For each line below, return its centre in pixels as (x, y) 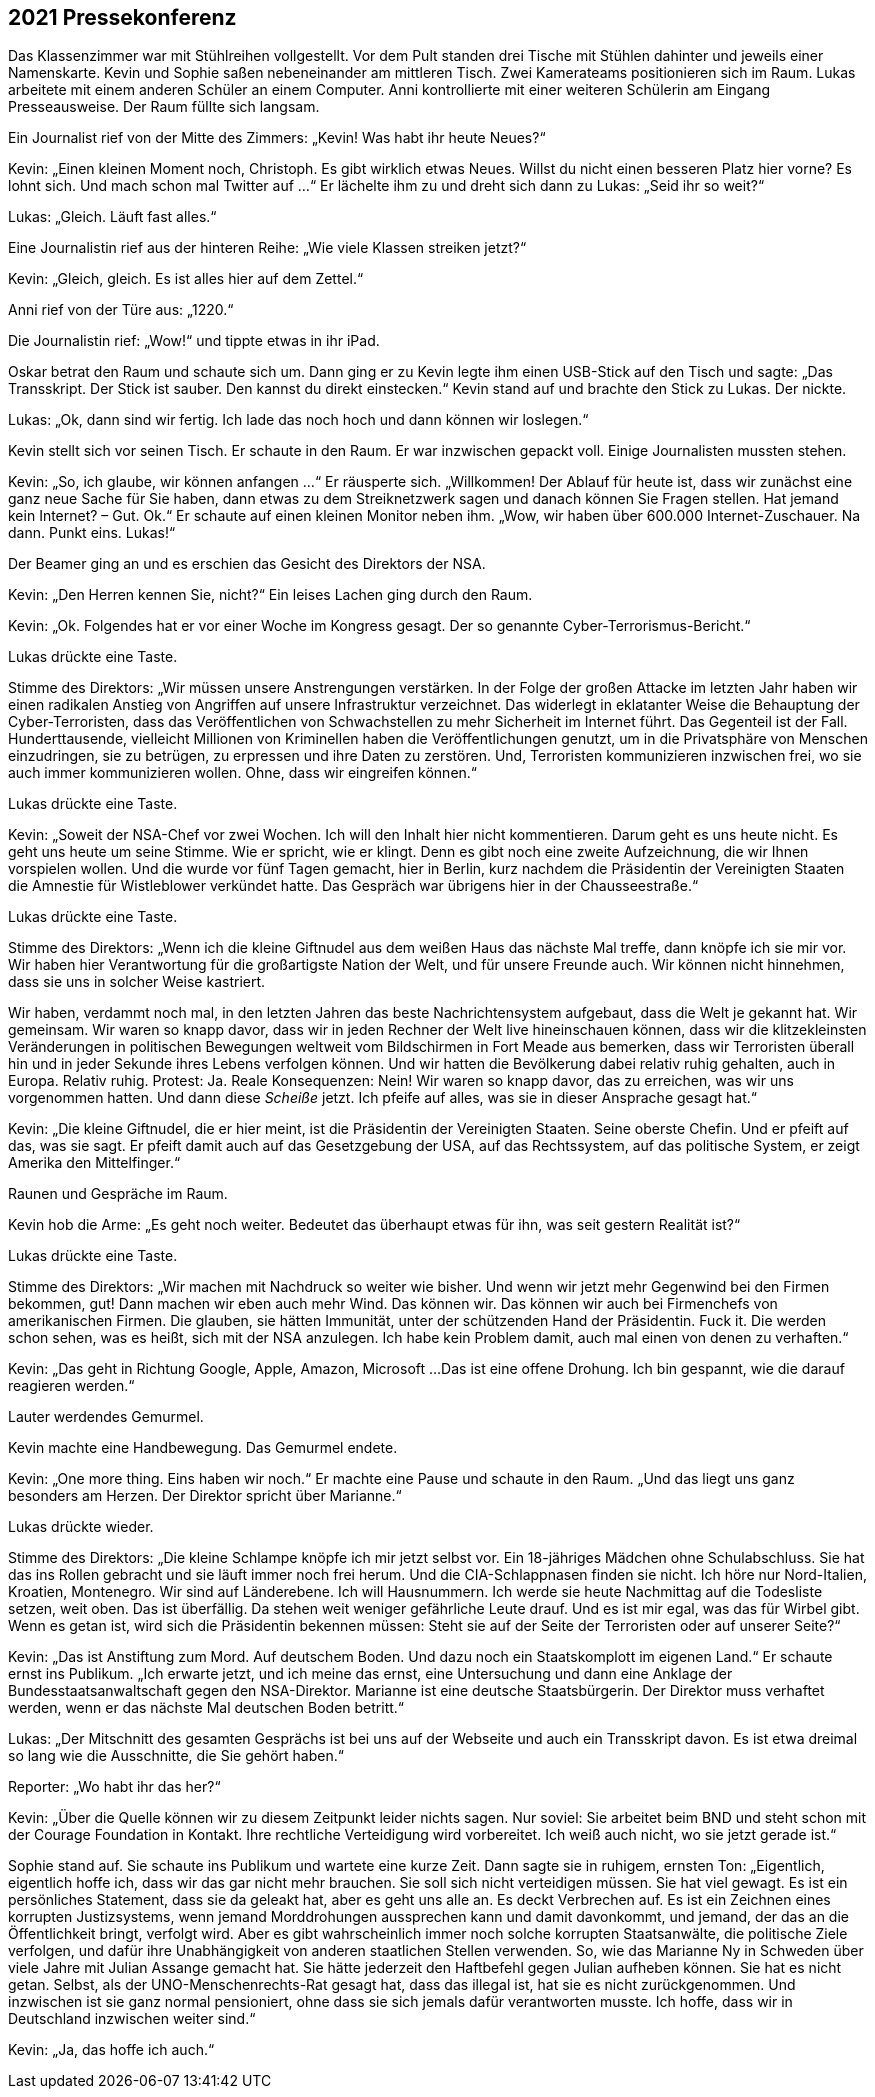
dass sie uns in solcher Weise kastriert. (137, 982)
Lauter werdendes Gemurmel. (106, 1417)
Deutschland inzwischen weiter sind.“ (132, 2019)
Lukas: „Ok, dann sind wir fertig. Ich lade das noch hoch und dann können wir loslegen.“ (298, 420)
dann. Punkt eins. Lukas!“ (92, 533)
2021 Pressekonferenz (122, 17)
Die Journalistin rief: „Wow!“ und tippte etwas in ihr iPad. (194, 341)
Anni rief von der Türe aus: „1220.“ (121, 310)
